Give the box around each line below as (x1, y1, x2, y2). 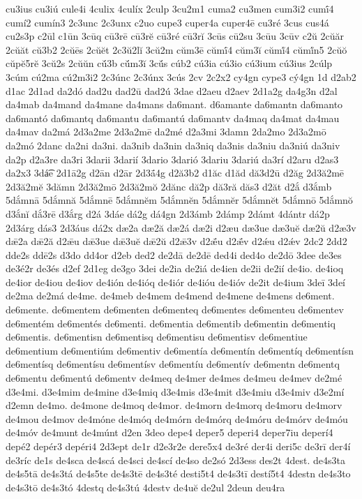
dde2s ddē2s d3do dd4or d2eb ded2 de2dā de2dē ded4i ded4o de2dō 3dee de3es (6, 247, 342, 262)
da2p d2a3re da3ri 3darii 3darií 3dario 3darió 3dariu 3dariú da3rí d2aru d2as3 (6, 151, 339, 166)
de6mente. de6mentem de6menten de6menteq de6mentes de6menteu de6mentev (6, 302, 344, 317)
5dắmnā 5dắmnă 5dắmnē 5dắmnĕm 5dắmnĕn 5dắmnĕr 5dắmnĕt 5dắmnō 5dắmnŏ (6, 193, 353, 207)
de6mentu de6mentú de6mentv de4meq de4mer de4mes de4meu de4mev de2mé (6, 371, 342, 385)
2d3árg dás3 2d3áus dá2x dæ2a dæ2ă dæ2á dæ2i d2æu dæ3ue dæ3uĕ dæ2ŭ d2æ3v (6, 220, 356, 234)
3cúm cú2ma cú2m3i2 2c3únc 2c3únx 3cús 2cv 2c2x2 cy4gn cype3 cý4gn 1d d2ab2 (6, 69, 356, 84)
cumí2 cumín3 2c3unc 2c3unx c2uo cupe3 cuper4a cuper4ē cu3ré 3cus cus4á (6, 15, 329, 29)
